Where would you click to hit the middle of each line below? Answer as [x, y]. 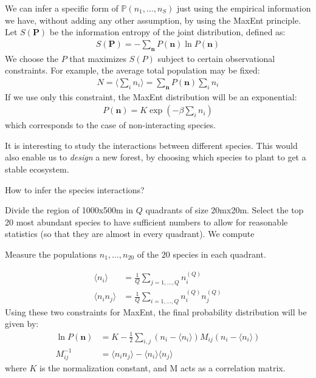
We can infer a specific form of [62, 8]
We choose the [32, 58]
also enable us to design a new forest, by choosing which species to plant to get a [156, 157]
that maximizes [98, 58]
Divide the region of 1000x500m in [69, 210]
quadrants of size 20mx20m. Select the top [225, 210]
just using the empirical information [244, 8]
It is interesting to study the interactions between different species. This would [151, 145]
